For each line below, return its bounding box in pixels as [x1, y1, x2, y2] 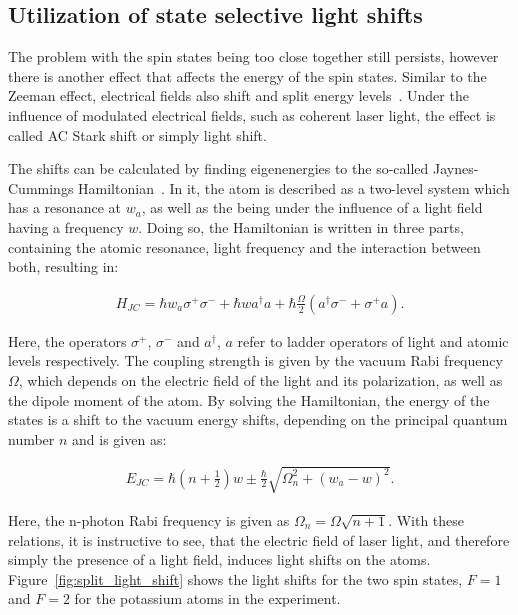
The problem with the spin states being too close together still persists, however [8, 46, 499, 67]
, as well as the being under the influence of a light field [141, 197, 483, 218]
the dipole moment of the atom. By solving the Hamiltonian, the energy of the [8, 389, 490, 410]
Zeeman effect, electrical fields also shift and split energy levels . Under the [8, 85, 469, 106]
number [8, 428, 55, 449]
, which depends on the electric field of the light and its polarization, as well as [18, 369, 503, 390]
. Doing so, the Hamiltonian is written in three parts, [138, 216, 464, 237]
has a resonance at [8, 197, 121, 218]
